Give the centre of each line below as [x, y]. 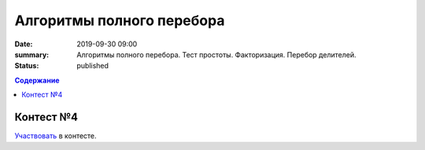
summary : [32, 54]
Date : [24, 44]
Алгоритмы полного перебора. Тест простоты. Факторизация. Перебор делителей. [216, 54]
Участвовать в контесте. [56, 136]
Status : [27, 66]
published [93, 66]
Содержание [37, 80]
